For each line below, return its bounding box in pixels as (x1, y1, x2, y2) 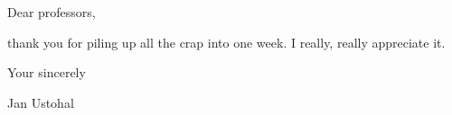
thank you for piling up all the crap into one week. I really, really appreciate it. (7, 32, 446, 51)
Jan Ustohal (7, 93, 74, 111)
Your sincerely (7, 63, 86, 82)
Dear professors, (7, 3, 96, 21)
